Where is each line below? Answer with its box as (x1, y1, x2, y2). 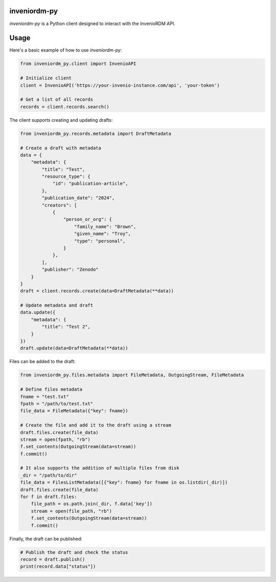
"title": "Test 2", (41, 324, 90, 330)
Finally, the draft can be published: (9, 535, 83, 542)
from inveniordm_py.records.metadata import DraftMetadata (20, 130, 171, 137)
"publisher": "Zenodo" (41, 266, 99, 273)
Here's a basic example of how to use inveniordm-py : (9, 47, 122, 53)
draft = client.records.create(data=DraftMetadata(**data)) (20, 288, 174, 294)
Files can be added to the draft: (9, 359, 76, 365)
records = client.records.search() (20, 104, 109, 109)
